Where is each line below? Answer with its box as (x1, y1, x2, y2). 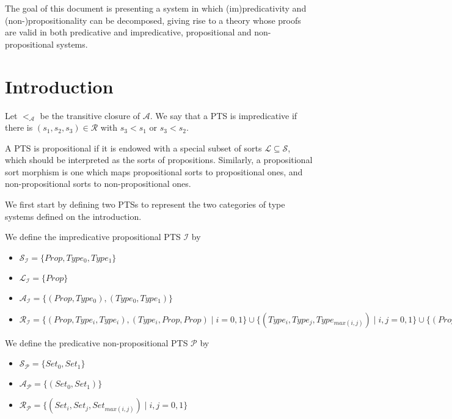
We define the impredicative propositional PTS (5, 230, 181, 243)
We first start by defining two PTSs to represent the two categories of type (5, 198, 285, 211)
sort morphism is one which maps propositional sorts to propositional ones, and (5, 165, 303, 178)
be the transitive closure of (40, 109, 140, 122)
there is (5, 121, 33, 134)
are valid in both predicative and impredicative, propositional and (5, 26, 252, 38)
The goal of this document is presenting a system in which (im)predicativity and (5, 2, 307, 14)
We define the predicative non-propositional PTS (5, 336, 188, 349)
